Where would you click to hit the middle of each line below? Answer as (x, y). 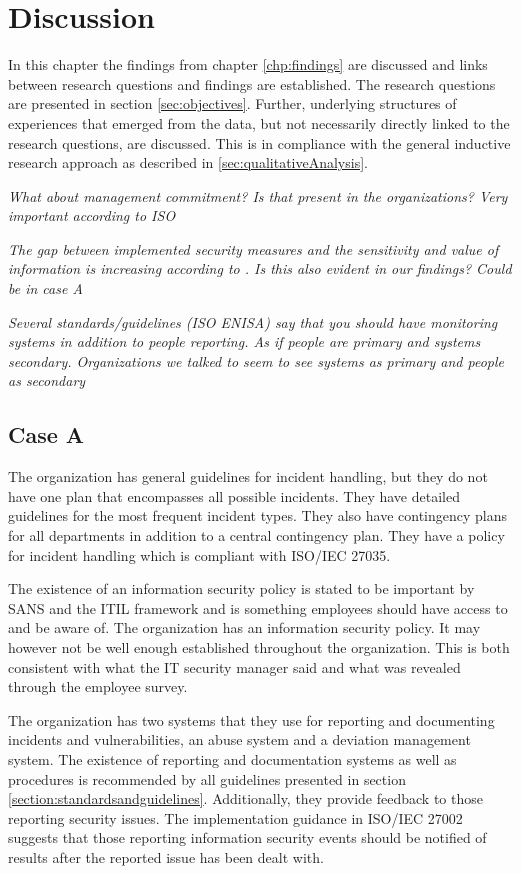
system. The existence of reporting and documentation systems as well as (232, 758)
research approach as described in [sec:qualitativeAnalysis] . (188, 162)
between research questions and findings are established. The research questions (252, 83)
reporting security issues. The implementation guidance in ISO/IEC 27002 (235, 817)
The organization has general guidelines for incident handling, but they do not (248, 476)
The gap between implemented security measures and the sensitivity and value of (253, 248)
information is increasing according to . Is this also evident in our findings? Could (260, 268)
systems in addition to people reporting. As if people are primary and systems (244, 341)
